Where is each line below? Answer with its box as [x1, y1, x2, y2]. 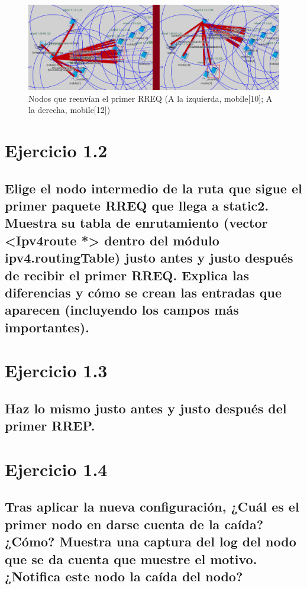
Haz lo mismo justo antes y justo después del [5, 399, 287, 417]
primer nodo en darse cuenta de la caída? [5, 514, 264, 533]
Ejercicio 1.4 [5, 457, 108, 481]
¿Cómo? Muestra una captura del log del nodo [5, 532, 296, 551]
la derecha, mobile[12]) [28, 103, 111, 116]
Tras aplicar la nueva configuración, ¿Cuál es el [5, 497, 299, 516]
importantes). [5, 318, 89, 336]
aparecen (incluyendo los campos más [5, 300, 239, 319]
